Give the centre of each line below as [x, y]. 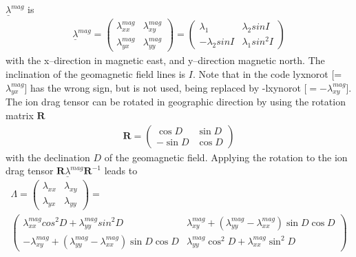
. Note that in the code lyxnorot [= [267, 73]
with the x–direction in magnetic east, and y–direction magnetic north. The [165, 60]
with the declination [48, 157]
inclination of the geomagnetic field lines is [96, 73]
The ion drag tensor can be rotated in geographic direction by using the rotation [176, 102]
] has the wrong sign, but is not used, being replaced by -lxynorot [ [166, 87]
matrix [20, 115]
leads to [121, 171]
